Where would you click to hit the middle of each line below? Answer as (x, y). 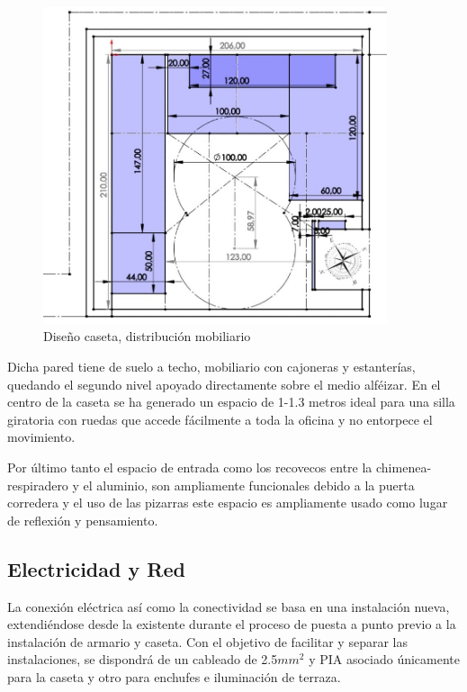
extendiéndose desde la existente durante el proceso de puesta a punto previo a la (232, 624)
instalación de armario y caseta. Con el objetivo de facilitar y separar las (207, 641)
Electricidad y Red (96, 568)
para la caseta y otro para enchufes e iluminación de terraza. (174, 676)
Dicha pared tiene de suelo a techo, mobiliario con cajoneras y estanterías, (211, 367)
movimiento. (41, 437)
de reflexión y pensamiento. (83, 520)
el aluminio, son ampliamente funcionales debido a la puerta (249, 485)
